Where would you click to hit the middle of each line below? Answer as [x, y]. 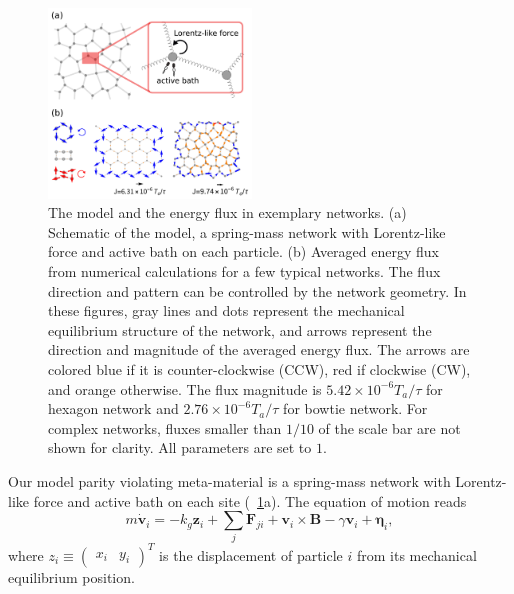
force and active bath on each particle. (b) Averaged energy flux [243, 251]
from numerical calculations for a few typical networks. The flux [244, 270]
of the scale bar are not [389, 427]
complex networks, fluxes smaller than [165, 427]
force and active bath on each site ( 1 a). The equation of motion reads [250, 500]
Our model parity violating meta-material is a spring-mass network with [229, 480]
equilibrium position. [71, 576]
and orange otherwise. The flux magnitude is [185, 388]
